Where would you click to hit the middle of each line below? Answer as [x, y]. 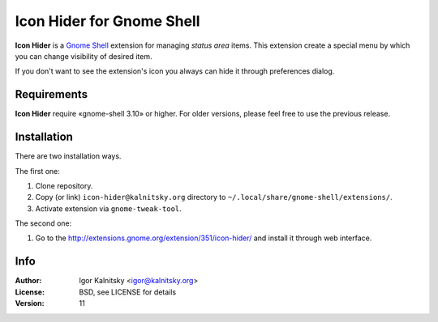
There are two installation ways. [68, 156]
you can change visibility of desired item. [84, 56]
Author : [28, 281]
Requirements [52, 94]
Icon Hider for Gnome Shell [107, 21]
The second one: [43, 223]
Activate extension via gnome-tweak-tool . [108, 208]
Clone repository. [64, 185]
